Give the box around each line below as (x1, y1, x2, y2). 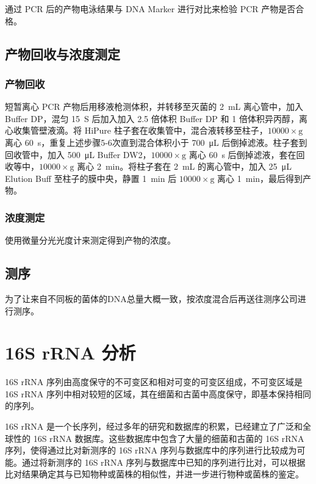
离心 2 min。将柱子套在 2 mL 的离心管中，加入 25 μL (77, 160, 292, 173)
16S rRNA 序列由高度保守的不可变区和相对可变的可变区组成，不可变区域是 (5, 375, 303, 388)
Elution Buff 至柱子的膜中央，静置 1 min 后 (5, 172, 177, 184)
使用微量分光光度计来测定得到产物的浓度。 (5, 234, 176, 247)
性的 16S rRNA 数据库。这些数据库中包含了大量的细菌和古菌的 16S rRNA (13, 432, 304, 444)
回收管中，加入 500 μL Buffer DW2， (5, 148, 151, 161)
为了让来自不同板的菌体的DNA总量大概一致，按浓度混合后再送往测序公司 (5, 292, 298, 305)
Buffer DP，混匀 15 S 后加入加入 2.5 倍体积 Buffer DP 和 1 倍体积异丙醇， (5, 112, 299, 125)
